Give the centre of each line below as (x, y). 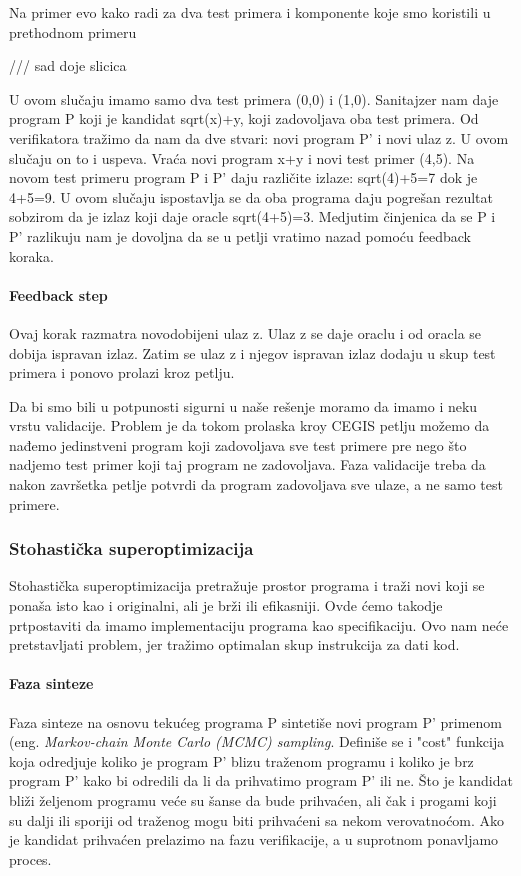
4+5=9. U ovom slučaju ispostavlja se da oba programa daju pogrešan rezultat (251, 196)
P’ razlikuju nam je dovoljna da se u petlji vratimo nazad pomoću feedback (240, 235)
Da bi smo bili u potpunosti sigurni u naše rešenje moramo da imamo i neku (243, 405)
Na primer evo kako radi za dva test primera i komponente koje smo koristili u (250, 12)
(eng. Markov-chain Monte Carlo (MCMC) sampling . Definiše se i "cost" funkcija (257, 741)
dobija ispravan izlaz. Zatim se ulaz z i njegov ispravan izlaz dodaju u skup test (252, 352)
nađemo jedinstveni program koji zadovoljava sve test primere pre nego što (238, 444)
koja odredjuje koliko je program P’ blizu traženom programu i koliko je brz (241, 760)
